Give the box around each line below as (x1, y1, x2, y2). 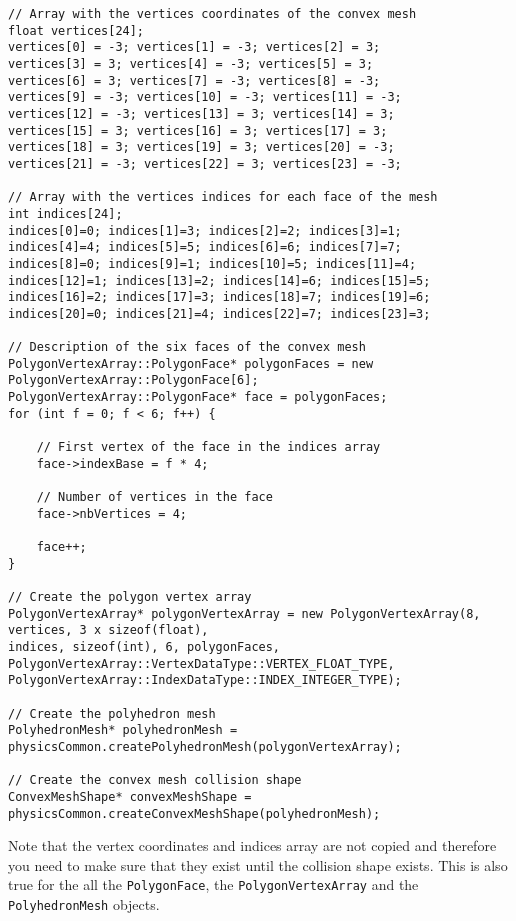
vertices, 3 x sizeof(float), (8, 623, 209, 638)
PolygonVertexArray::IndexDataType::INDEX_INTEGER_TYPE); (8, 673, 402, 688)
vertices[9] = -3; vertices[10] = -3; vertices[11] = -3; (8, 90, 402, 105)
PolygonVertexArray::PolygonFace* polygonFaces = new (8, 356, 374, 371)
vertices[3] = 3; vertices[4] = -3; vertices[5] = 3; (8, 56, 374, 71)
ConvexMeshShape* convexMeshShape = (8, 789, 252, 804)
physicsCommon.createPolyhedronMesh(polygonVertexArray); (8, 739, 402, 754)
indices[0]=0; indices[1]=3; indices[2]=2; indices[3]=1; (8, 223, 402, 238)
